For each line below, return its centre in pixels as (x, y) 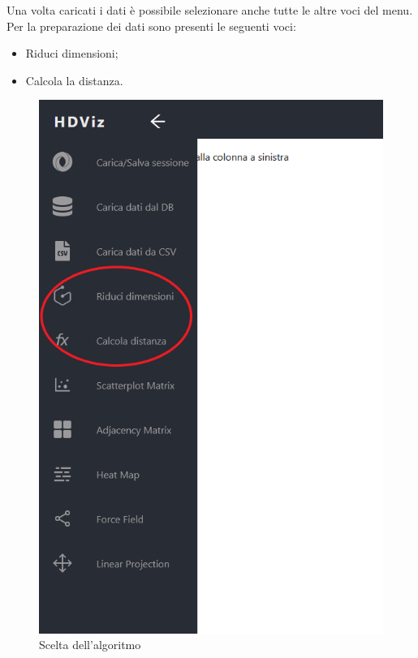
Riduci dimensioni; (72, 53)
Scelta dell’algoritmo (90, 645)
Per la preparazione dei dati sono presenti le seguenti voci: (151, 26)
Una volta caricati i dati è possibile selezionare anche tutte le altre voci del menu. (210, 10)
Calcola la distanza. (74, 80)
